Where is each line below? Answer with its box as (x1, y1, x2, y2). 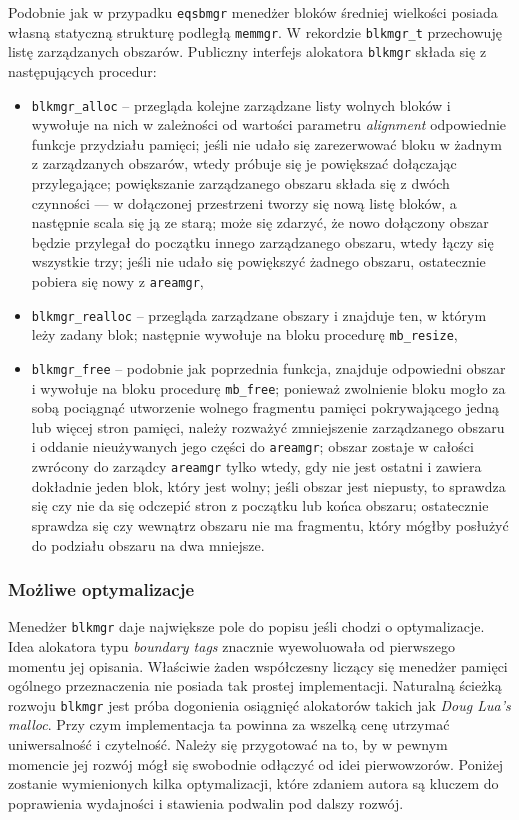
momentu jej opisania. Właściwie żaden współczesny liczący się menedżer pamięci (8, 655, 508, 676)
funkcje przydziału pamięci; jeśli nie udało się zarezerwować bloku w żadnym (31, 133, 502, 154)
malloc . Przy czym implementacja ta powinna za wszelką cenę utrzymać (8, 714, 450, 735)
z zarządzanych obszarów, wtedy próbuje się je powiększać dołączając (31, 153, 457, 174)
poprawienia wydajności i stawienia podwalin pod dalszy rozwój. (8, 792, 404, 813)
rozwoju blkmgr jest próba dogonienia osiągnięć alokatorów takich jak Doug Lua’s (8, 694, 511, 715)
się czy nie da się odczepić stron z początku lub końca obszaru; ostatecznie (31, 495, 489, 516)
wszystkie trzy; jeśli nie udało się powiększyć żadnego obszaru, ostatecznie (31, 251, 486, 272)
